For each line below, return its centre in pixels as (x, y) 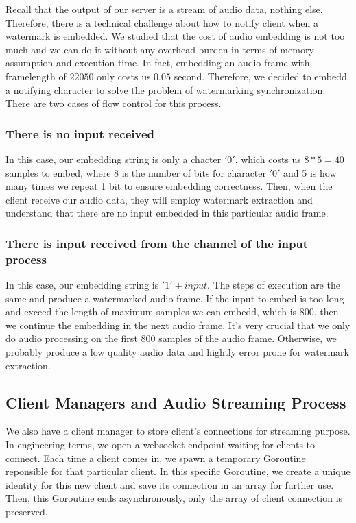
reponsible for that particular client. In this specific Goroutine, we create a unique (178, 471)
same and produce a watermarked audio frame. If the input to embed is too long (175, 298)
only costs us (124, 76)
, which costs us (268, 159)
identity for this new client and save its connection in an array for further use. (170, 484)
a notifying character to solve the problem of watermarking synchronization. (166, 89)
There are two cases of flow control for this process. (114, 103)
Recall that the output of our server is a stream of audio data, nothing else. (164, 9)
